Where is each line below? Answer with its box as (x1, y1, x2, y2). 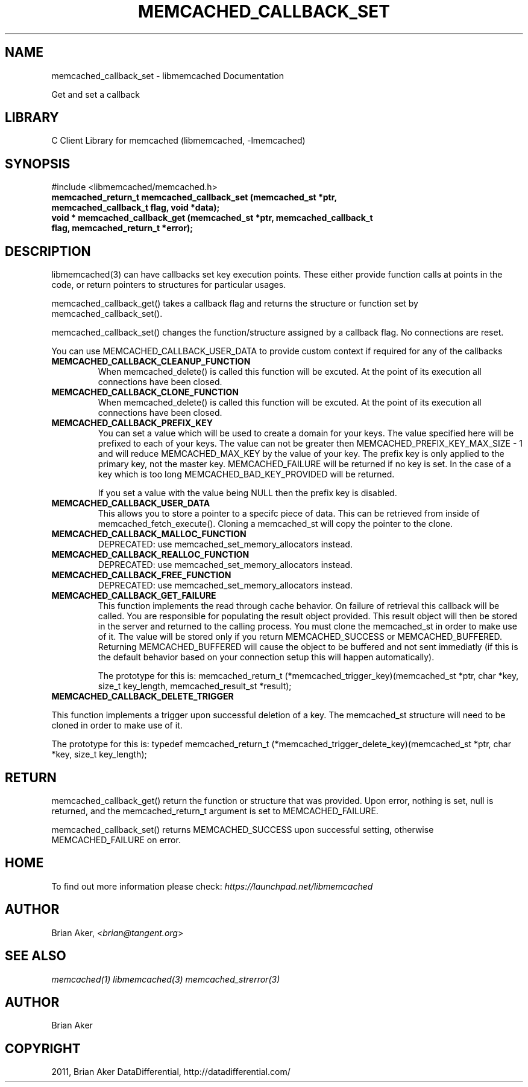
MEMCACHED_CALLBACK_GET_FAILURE (51, 590, 216, 601)
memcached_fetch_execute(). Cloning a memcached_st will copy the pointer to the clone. (98, 518, 453, 529)
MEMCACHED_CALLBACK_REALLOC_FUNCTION (51, 549, 250, 560)
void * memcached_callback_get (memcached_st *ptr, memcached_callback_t (51, 212, 373, 223)
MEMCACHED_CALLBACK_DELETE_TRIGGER (51, 691, 234, 702)
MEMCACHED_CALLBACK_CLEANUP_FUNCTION (51, 356, 251, 367)
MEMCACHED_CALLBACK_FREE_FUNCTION (51, 570, 231, 581)
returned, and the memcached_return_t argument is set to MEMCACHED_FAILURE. (51, 805, 379, 816)
